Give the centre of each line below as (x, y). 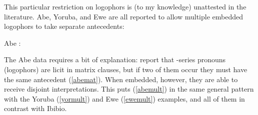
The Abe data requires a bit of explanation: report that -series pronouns (115, 59)
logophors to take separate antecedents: (64, 26)
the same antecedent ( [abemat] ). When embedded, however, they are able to (121, 79)
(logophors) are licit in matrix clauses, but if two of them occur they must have (126, 69)
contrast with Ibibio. (35, 108)
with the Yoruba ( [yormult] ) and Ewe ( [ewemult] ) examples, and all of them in (124, 98)
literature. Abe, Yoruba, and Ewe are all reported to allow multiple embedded (124, 16)
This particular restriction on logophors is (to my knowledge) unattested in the (125, 6)
